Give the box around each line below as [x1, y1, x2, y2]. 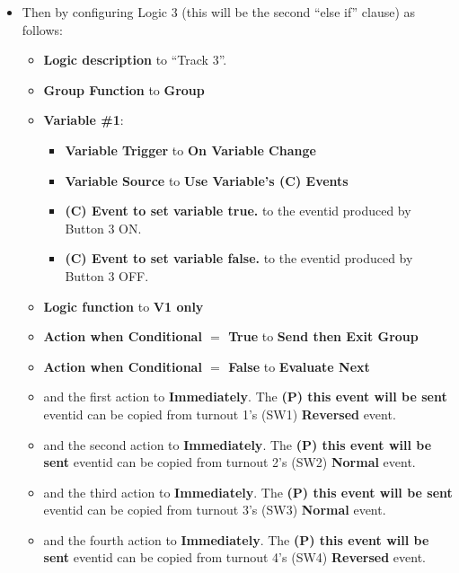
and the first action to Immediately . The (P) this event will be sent [43, 387, 447, 406]
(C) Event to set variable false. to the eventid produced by [65, 249, 413, 268]
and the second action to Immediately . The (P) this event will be [43, 435, 432, 454]
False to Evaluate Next [228, 357, 370, 375]
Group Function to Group [43, 80, 205, 99]
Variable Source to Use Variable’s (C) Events [65, 171, 349, 190]
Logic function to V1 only [43, 296, 204, 315]
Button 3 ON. [65, 218, 142, 237]
